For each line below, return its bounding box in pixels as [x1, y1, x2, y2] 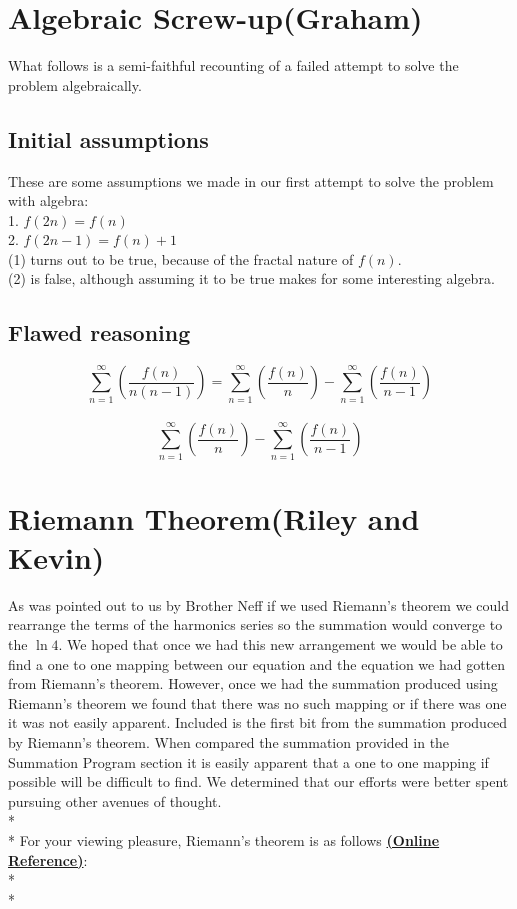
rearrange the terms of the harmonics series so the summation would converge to [8, 614, 503, 635]
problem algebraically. [8, 74, 142, 95]
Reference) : [8, 849, 88, 870]
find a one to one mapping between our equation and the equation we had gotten [8, 653, 506, 674]
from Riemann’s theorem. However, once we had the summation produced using [8, 673, 498, 694]
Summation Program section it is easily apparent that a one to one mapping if [8, 751, 489, 772]
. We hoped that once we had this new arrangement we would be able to [58, 634, 503, 655]
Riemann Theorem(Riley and [8, 497, 420, 538]
